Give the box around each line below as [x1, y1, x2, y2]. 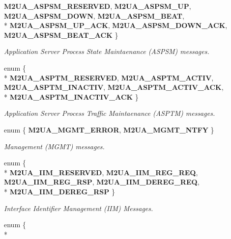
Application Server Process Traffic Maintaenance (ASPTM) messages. [4, 108, 215, 118]
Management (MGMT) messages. [4, 141, 105, 151]
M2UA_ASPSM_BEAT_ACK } [4, 29, 118, 40]
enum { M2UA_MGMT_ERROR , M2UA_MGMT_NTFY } [4, 124, 214, 134]
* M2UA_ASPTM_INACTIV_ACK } [4, 91, 139, 102]
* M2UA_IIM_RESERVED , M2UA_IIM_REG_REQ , [4, 167, 198, 177]
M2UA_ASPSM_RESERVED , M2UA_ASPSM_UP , [4, 1, 191, 11]
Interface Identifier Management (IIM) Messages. [4, 203, 153, 213]
